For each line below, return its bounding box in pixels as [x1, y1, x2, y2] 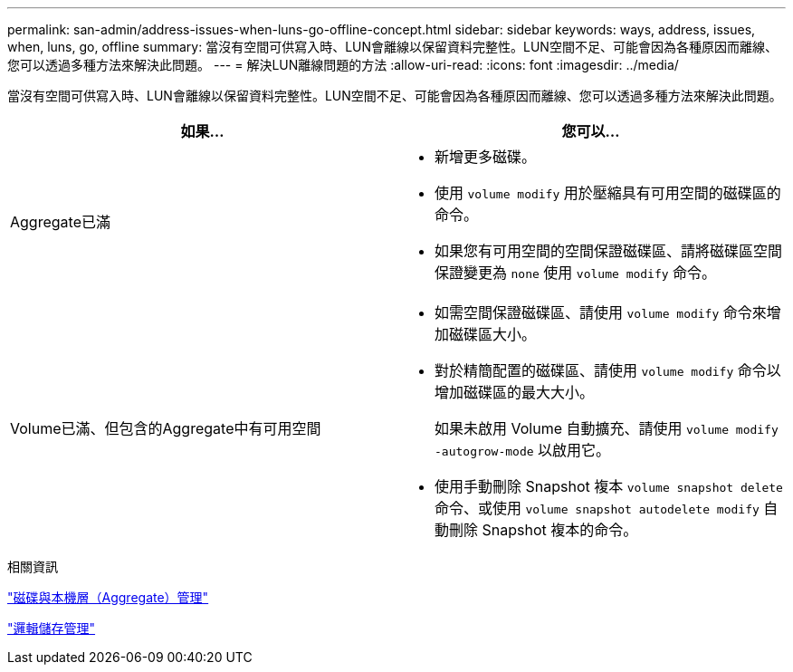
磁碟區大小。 [449, 325, 537, 343]
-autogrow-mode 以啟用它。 [435, 441, 611, 459]
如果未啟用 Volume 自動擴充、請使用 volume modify [435, 419, 779, 437]
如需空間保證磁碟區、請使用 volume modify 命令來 [435, 303, 767, 322]
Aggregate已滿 [10, 213, 110, 231]
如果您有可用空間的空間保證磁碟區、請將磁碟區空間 [435, 242, 783, 260]
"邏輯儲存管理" [7, 620, 96, 636]
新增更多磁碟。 [435, 148, 537, 166]
